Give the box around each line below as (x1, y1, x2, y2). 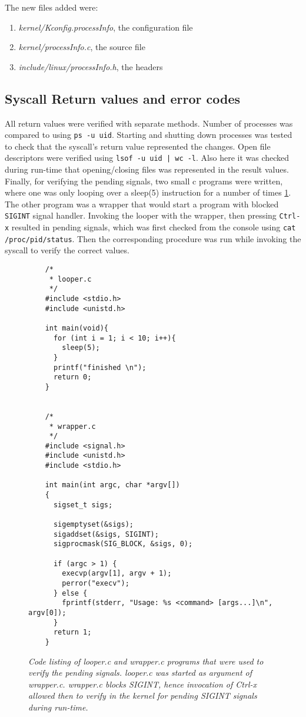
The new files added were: (5, 1, 98, 13)
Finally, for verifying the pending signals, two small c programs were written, (5, 174, 283, 187)
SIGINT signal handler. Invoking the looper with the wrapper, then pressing (5, 209, 277, 222)
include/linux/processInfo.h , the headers (18, 60, 163, 72)
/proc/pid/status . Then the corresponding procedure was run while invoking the (5, 232, 301, 244)
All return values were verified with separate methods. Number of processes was (5, 117, 293, 129)
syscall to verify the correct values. (5, 244, 129, 256)
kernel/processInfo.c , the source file (18, 41, 145, 53)
